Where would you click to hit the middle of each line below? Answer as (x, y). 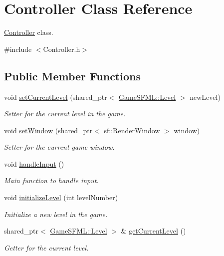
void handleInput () (34, 163)
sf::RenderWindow (132, 130)
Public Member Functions (72, 76)
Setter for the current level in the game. (65, 114)
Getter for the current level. (46, 247)
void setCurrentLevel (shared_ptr (56, 97)
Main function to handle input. (51, 180)
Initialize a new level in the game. (56, 214)
